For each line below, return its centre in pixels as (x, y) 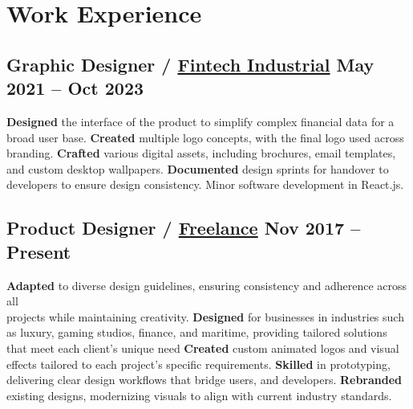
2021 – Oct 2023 (75, 88)
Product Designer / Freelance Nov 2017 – (184, 228)
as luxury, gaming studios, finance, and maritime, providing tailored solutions (197, 332)
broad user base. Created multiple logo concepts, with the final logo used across (205, 137)
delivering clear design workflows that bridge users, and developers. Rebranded (204, 380)
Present (39, 251)
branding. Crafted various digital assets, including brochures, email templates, (201, 153)
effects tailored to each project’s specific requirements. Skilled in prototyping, (198, 364)
